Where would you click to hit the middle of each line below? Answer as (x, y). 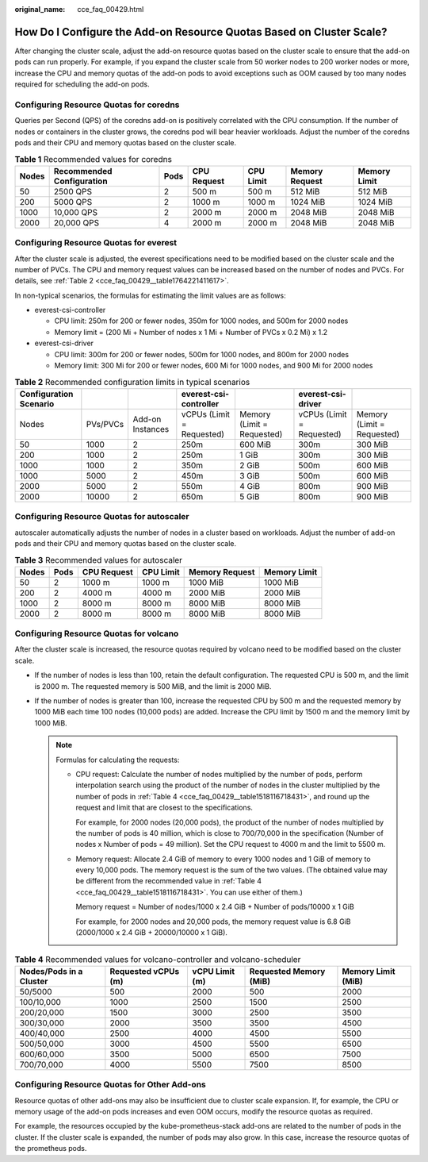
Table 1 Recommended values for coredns (93, 159)
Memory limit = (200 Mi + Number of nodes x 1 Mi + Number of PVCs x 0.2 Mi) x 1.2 (191, 332)
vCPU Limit (214, 971)
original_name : (40, 9)
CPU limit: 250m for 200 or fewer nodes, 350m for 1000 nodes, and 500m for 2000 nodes (201, 321)
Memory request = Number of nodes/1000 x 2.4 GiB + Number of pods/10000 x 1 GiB (215, 907)
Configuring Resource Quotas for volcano (97, 633)
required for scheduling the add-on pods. (82, 84)
